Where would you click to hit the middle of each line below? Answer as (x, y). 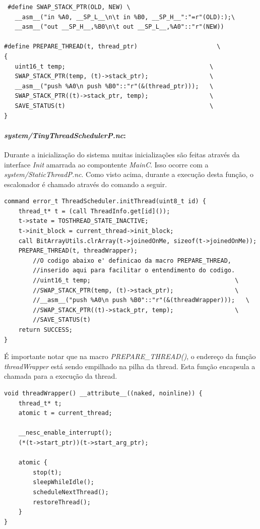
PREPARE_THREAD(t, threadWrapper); (78, 251)
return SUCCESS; (46, 330)
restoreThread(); (62, 502)
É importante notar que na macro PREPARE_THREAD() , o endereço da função (130, 356)
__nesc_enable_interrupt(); (65, 433)
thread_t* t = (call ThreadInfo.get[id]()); (94, 211)
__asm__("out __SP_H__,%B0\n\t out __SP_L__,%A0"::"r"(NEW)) (119, 27)
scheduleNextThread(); (71, 492)
